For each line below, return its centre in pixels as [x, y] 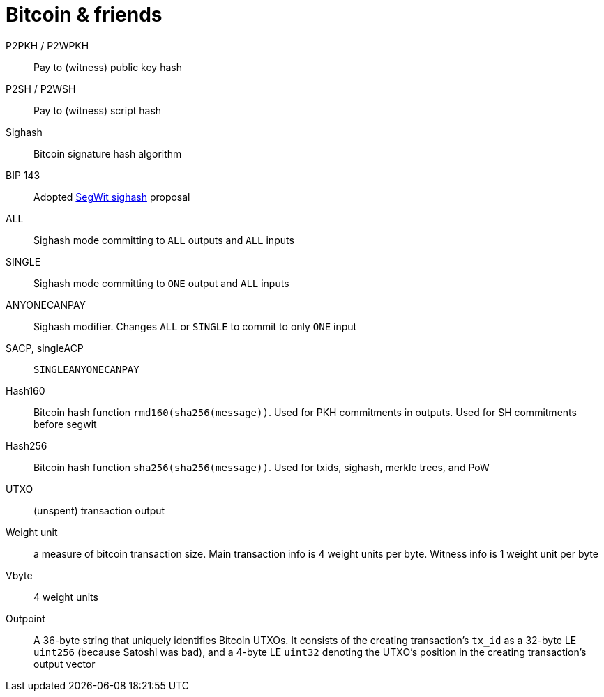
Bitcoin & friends [84, 15]
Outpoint [25, 618]
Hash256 [27, 445]
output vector [65, 664]
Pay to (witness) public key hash [108, 67]
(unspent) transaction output [99, 510]
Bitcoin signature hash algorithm [108, 153]
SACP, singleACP [45, 348]
